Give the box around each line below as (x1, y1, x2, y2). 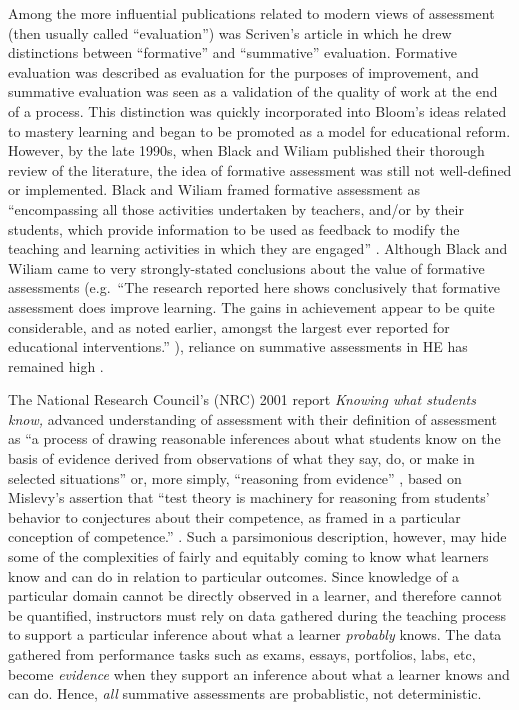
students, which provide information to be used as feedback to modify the (8, 218, 460, 239)
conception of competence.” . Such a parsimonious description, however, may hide (8, 526, 507, 547)
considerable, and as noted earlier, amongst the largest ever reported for (8, 316, 450, 337)
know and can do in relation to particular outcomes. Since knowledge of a (8, 565, 459, 586)
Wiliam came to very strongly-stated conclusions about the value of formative (8, 257, 485, 278)
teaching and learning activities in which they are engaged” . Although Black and (8, 238, 508, 259)
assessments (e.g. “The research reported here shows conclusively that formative (8, 277, 501, 298)
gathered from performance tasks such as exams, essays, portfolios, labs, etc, (8, 644, 476, 664)
